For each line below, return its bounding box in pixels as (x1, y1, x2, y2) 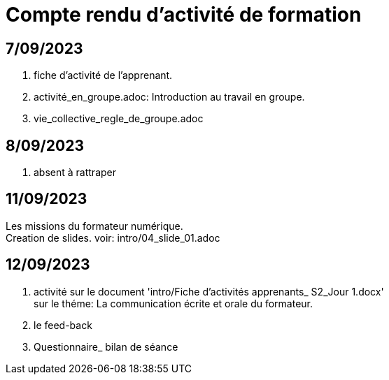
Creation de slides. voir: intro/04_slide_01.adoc (6, 231, 220, 244)
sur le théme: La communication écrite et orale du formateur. (34, 297, 313, 309)
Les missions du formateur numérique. (6, 219, 183, 232)
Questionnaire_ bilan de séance (34, 340, 178, 353)
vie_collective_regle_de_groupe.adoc (34, 112, 204, 125)
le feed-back (34, 319, 92, 331)
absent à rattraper (34, 166, 117, 179)
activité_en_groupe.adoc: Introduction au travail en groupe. (34, 91, 305, 103)
